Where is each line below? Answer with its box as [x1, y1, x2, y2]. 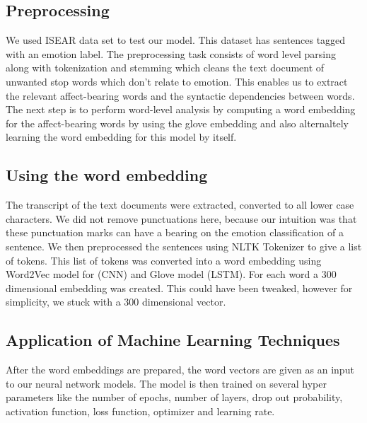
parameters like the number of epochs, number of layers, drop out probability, [6, 390, 343, 405]
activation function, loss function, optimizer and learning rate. [6, 403, 275, 418]
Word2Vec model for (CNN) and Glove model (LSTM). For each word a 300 [6, 267, 337, 282]
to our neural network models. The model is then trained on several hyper [6, 376, 327, 390]
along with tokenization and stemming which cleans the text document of [6, 60, 325, 75]
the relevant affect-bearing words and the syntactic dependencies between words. [6, 88, 355, 103]
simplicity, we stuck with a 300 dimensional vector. [6, 294, 226, 309]
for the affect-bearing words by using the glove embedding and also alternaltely [6, 115, 349, 130]
